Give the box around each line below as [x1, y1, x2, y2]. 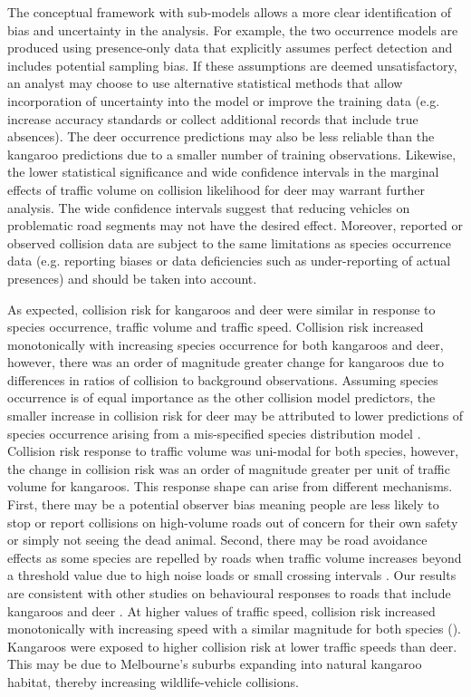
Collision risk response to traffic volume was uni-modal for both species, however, [7, 441, 459, 460]
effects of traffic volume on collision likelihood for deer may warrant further [7, 179, 425, 198]
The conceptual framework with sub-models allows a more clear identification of [7, 3, 451, 21]
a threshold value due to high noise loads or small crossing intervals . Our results [7, 566, 457, 585]
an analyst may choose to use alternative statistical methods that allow [7, 73, 403, 92]
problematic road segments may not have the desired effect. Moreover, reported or [7, 216, 463, 235]
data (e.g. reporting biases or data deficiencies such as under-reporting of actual [7, 251, 451, 270]
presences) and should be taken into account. [7, 268, 257, 287]
